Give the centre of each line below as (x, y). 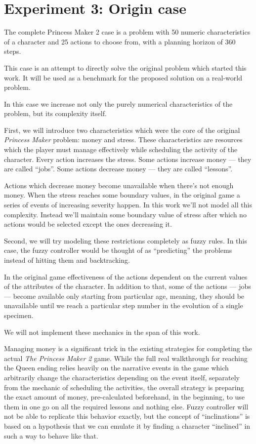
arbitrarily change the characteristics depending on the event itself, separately (122, 377)
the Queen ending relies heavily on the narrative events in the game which (116, 368)
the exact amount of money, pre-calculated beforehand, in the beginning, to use (125, 397)
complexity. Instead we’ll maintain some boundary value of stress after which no (125, 214)
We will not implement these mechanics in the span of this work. (102, 332)
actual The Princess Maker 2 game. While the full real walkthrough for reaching (126, 358)
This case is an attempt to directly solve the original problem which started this (125, 67)
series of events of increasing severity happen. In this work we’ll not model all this (128, 205)
